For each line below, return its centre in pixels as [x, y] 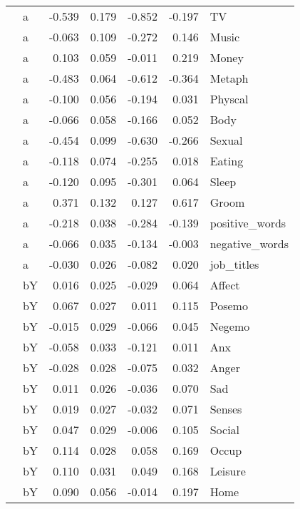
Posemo [229, 305]
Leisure [228, 471]
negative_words [249, 243]
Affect [225, 285]
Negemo [230, 326]
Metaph [229, 78]
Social [225, 430]
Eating [227, 161]
